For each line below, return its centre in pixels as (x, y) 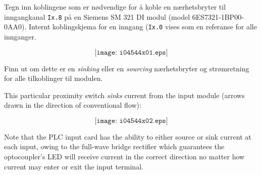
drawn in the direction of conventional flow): (73, 105)
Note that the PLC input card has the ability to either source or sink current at (128, 136)
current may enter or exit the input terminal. (74, 166)
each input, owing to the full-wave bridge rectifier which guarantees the (114, 146)
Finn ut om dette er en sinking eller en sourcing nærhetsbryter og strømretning (127, 68)
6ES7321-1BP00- (218, 16)
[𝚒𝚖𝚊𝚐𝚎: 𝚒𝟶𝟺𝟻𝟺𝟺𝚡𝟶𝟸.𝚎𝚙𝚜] (131, 121)
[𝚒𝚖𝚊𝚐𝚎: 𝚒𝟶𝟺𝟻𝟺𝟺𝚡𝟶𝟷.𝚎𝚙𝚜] (131, 52)
